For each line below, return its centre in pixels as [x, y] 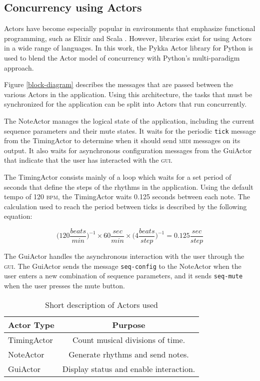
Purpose [129, 324]
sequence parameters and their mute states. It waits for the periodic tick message [130, 130]
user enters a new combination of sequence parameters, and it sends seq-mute [123, 276]
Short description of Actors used [101, 304]
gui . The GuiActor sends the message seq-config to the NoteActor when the [123, 266]
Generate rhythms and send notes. [129, 354]
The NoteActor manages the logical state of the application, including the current [129, 120]
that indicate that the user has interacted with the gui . [88, 160]
